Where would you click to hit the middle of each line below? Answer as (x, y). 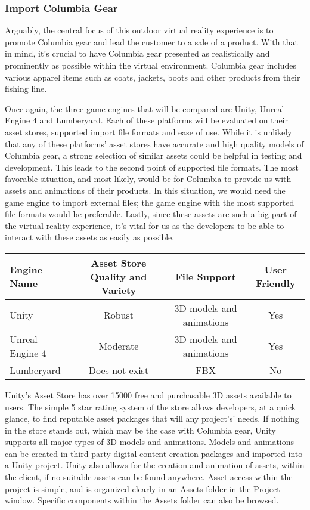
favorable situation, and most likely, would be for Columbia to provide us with (148, 179)
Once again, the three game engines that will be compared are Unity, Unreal (145, 108)
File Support (206, 276)
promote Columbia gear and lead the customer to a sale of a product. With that (151, 41)
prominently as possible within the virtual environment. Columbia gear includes (151, 65)
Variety (119, 290)
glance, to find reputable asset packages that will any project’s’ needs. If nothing (152, 418)
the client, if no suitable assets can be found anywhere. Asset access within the (149, 477)
